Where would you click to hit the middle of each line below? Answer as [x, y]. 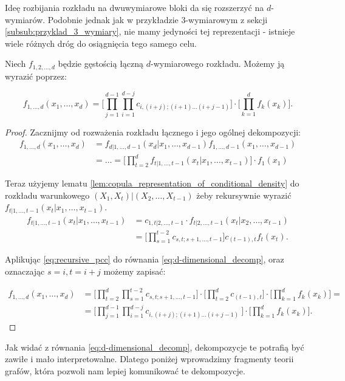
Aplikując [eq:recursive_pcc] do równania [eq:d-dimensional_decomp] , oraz [145, 259]
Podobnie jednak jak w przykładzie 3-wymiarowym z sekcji [158, 19]
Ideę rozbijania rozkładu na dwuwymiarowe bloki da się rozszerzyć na [135, 7]
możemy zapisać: [135, 271]
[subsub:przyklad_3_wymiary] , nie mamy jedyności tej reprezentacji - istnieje [150, 31]
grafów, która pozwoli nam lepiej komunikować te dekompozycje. [125, 371]
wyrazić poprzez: [36, 76]
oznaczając [25, 271]
